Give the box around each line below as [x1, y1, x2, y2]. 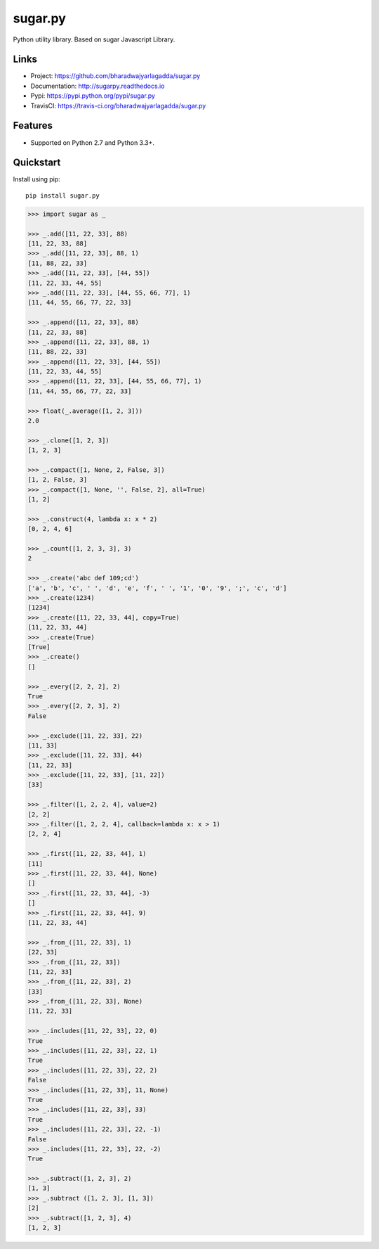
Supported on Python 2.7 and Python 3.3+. [30, 138, 154, 147]
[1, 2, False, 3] [27, 475, 88, 484]
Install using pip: [13, 175, 61, 184]
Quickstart [13, 157, 61, 169]
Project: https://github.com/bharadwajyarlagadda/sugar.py [30, 72, 201, 80]
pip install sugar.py [25, 191, 100, 200]
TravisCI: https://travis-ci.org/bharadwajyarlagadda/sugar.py [30, 101, 206, 110]
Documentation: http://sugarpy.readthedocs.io [30, 82, 165, 90]
